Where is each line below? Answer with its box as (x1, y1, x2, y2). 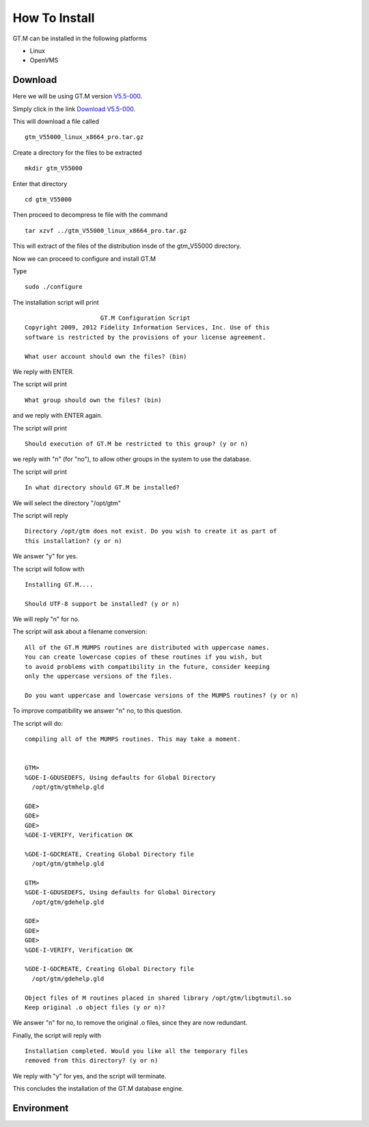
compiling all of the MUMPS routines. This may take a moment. (25, 735, 241, 743)
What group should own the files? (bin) (25, 396, 162, 404)
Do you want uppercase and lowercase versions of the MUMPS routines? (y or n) (25, 692, 299, 699)
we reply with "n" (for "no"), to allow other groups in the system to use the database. (12, 455, 251, 464)
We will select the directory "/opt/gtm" (12, 498, 121, 507)
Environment (12, 1102, 69, 1114)
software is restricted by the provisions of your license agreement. (25, 333, 266, 341)
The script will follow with (12, 565, 85, 573)
